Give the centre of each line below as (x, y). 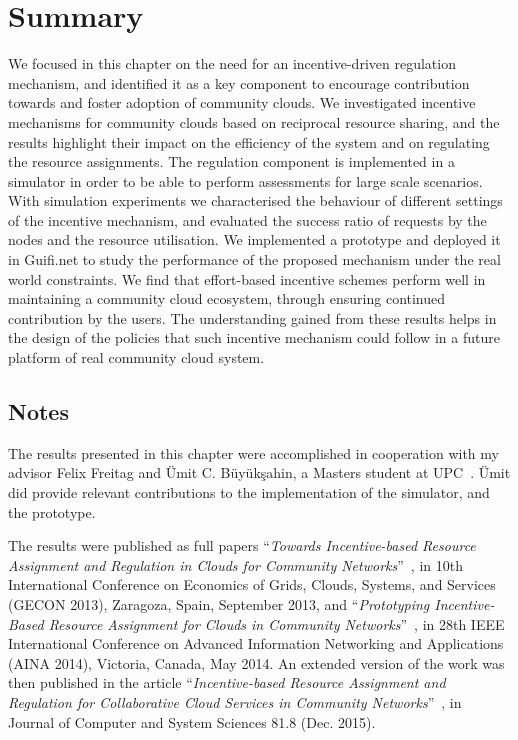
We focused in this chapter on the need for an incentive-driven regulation (232, 63)
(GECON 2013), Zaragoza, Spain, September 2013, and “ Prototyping (219, 603)
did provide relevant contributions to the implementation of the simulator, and (249, 492)
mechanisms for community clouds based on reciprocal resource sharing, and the (254, 121)
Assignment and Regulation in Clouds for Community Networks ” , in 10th (235, 564)
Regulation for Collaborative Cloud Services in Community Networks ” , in (235, 701)
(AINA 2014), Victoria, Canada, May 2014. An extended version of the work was (256, 662)
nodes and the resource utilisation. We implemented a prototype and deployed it (254, 239)
